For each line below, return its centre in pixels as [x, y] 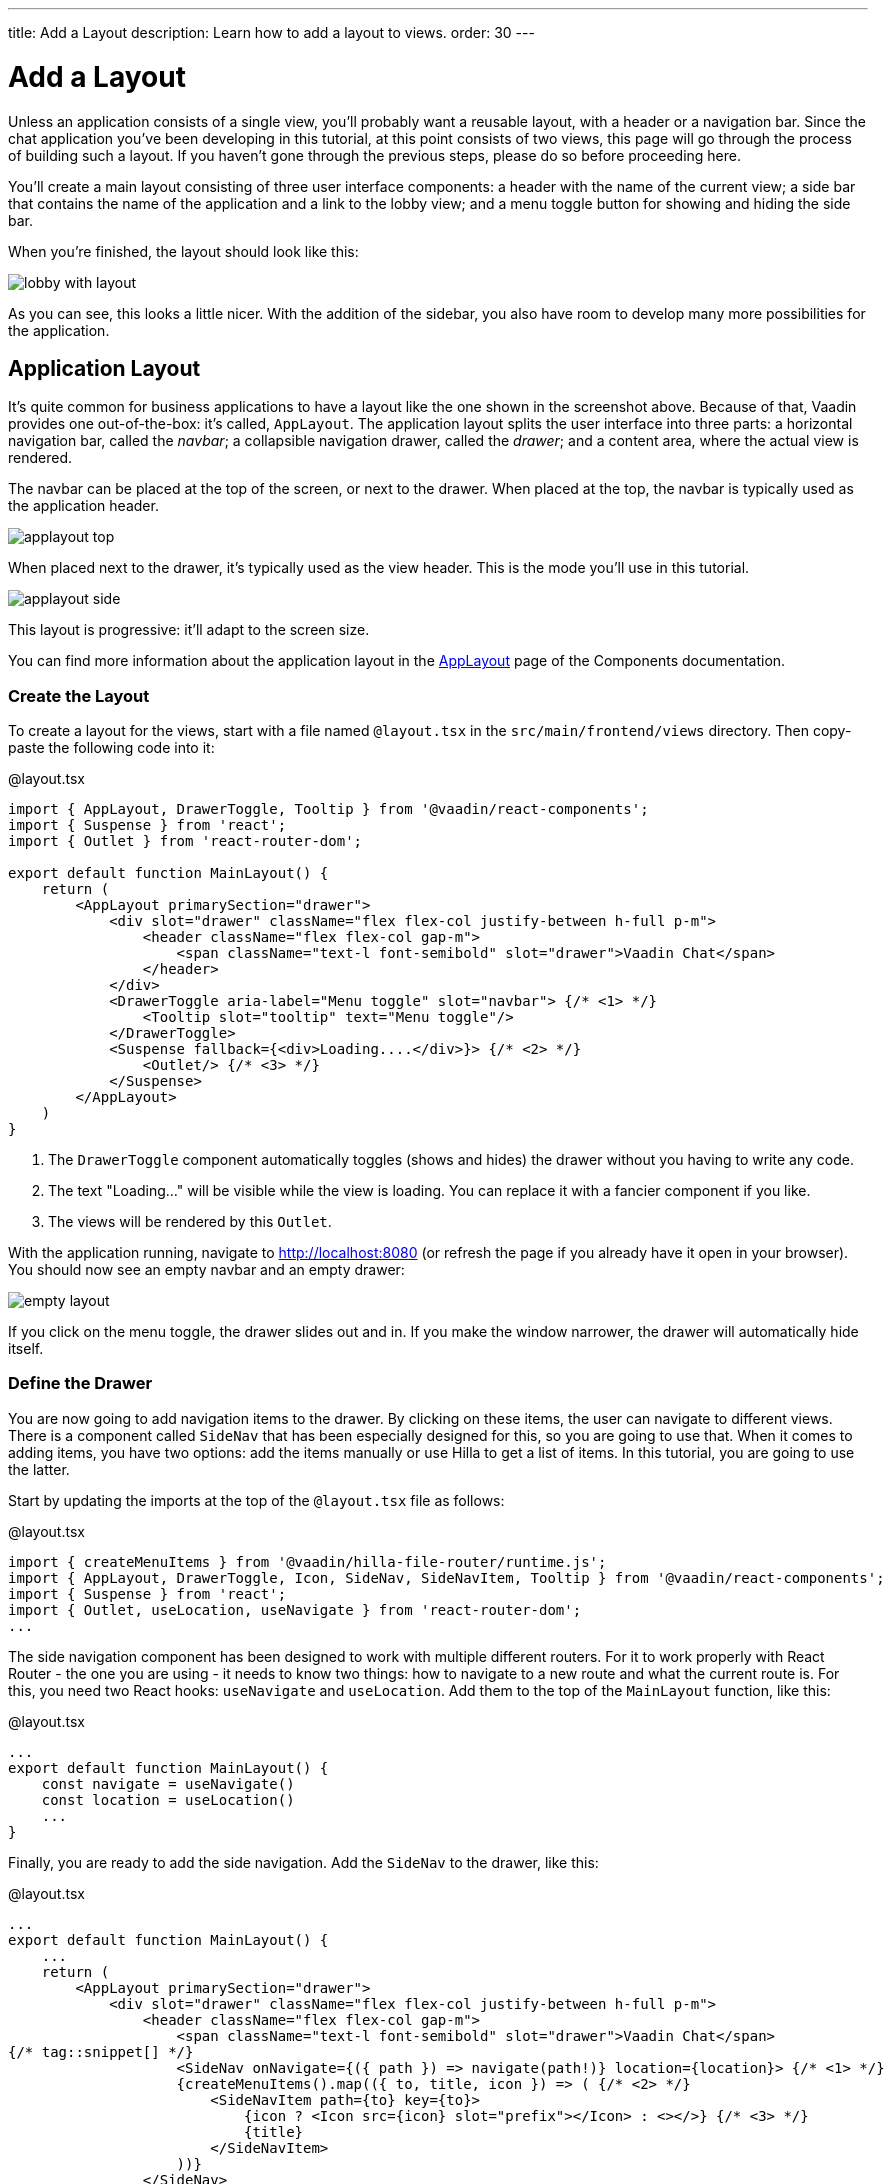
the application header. [83, 506]
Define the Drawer [80, 1383]
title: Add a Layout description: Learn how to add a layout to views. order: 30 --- [271, 32]
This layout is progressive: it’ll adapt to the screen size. [189, 630]
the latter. [39, 1469]
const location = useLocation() [168, 1799]
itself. [26, 1349]
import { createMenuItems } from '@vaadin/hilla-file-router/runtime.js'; [307, 1561]
